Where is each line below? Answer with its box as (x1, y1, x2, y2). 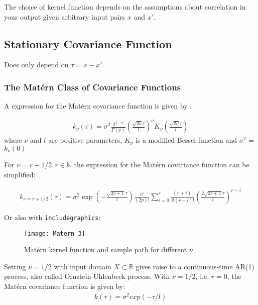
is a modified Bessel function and (135, 135, 237, 145)
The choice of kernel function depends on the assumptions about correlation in (4, 2, 246, 12)
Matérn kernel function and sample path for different (24, 244, 187, 255)
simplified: (4, 169, 36, 179)
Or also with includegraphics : (4, 212, 101, 222)
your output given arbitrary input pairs (4, 11, 125, 22)
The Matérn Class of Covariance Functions (4, 80, 181, 93)
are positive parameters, (48, 135, 122, 145)
